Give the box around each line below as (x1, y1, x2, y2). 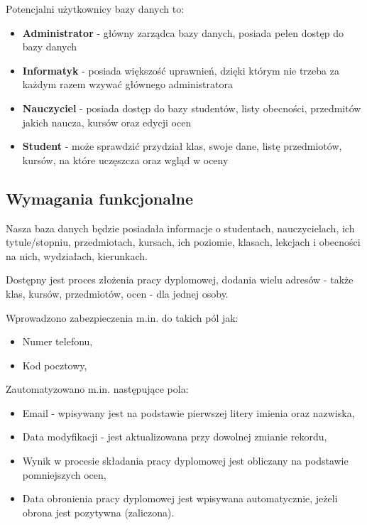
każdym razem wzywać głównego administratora (22, 77, 233, 92)
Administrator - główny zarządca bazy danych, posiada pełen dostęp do (22, 25, 344, 40)
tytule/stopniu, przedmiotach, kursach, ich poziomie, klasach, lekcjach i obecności (6, 234, 361, 249)
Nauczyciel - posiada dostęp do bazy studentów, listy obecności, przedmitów (22, 100, 361, 115)
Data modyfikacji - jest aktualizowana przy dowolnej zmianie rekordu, (22, 429, 327, 444)
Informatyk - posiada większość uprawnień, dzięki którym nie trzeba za (22, 63, 339, 77)
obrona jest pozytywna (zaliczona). (22, 504, 175, 519)
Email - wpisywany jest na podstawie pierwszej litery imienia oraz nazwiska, (22, 405, 355, 420)
